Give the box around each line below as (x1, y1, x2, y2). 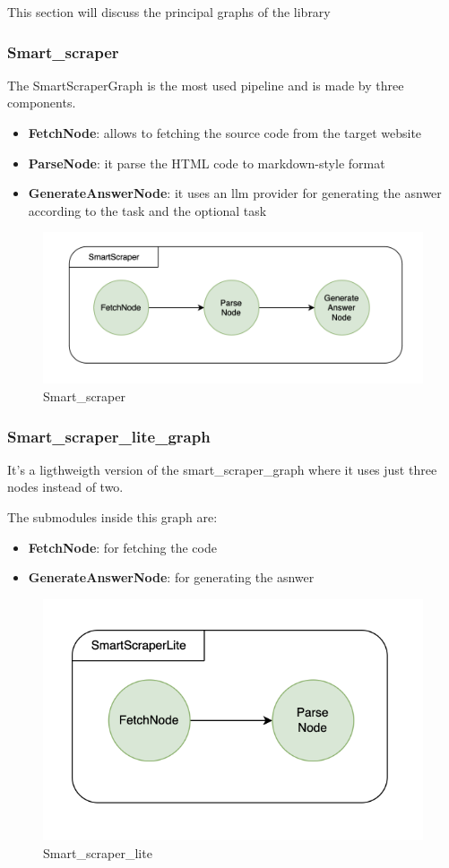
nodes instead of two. (7, 477, 124, 496)
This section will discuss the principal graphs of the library (7, 3, 331, 21)
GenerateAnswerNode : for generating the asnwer (28, 568, 315, 587)
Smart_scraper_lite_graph (7, 425, 211, 447)
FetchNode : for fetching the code (28, 537, 217, 556)
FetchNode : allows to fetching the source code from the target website (28, 124, 422, 142)
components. (7, 93, 76, 112)
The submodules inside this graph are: (7, 508, 218, 527)
